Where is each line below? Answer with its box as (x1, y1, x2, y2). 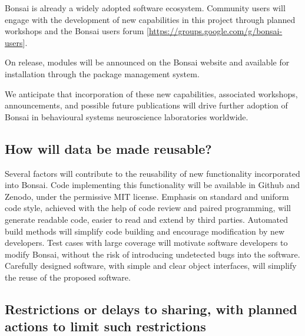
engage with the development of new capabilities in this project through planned (5, 13, 296, 25)
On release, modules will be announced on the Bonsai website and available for (5, 56, 290, 68)
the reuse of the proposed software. (5, 271, 131, 283)
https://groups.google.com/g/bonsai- (148, 25, 283, 37)
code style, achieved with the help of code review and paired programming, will (5, 202, 291, 214)
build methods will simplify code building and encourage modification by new (5, 225, 285, 237)
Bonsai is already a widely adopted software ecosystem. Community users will (5, 2, 286, 14)
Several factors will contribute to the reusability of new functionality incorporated (5, 167, 300, 179)
